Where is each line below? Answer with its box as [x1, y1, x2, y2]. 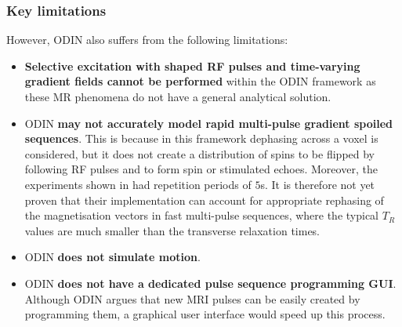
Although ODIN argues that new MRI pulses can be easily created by [24, 290, 360, 307]
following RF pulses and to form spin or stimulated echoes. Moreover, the [24, 161, 378, 177]
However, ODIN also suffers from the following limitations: [6, 31, 288, 48]
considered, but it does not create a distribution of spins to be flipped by [24, 145, 375, 162]
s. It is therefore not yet [260, 176, 375, 192]
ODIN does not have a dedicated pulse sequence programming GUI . [24, 274, 397, 291]
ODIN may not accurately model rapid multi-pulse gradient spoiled [24, 114, 393, 131]
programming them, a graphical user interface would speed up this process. [24, 306, 386, 322]
